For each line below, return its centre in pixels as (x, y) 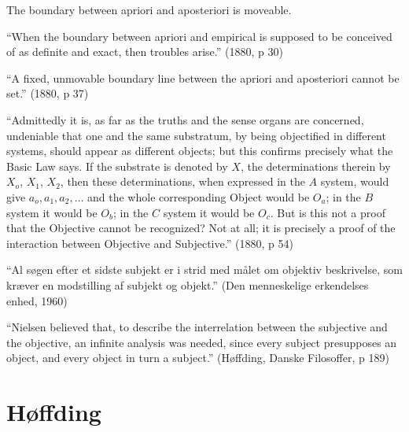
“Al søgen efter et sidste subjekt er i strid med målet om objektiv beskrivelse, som (204, 270)
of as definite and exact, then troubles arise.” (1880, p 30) (145, 52)
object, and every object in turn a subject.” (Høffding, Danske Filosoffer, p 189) (198, 358)
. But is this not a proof (328, 212)
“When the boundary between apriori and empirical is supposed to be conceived (199, 36)
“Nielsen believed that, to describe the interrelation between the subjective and (197, 327)
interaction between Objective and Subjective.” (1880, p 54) (150, 243)
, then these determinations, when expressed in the (182, 181)
